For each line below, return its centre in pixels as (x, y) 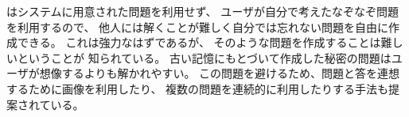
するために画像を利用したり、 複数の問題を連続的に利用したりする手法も (198, 88)
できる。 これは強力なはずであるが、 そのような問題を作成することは (199, 42)
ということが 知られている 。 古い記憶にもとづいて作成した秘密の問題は (204, 57)
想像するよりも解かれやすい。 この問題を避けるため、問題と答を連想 (220, 73)
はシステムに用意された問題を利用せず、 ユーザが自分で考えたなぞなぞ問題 (203, 11)
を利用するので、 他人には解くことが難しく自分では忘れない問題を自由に (198, 26)
